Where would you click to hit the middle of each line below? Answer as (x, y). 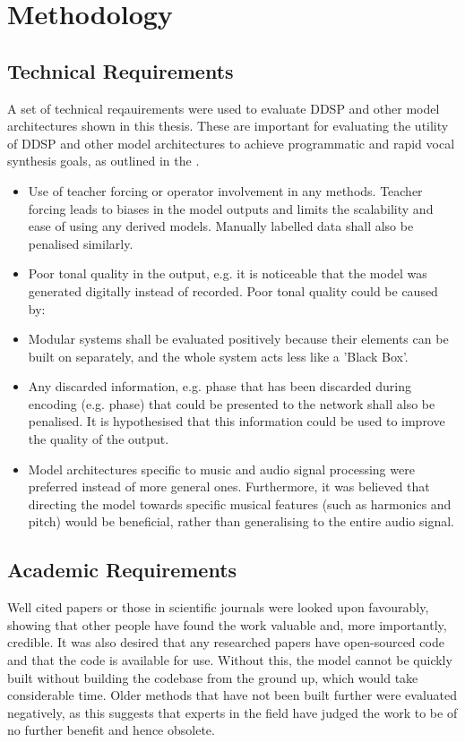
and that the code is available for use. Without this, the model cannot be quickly (230, 660)
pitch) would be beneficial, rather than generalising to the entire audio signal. (241, 521)
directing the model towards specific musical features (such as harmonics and (240, 503)
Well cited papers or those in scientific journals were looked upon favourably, (218, 607)
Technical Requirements (121, 70)
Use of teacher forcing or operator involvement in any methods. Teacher (225, 190)
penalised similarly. (81, 243)
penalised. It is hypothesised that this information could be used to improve (237, 421)
